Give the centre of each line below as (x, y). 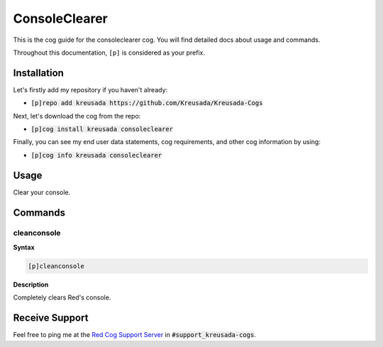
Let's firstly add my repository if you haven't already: (90, 89)
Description (31, 285)
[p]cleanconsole (56, 266)
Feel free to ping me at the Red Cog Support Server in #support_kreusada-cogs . (135, 335)
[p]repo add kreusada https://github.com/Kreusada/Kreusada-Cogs (147, 103)
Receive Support (51, 318)
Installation (38, 73)
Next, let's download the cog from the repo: (77, 116)
